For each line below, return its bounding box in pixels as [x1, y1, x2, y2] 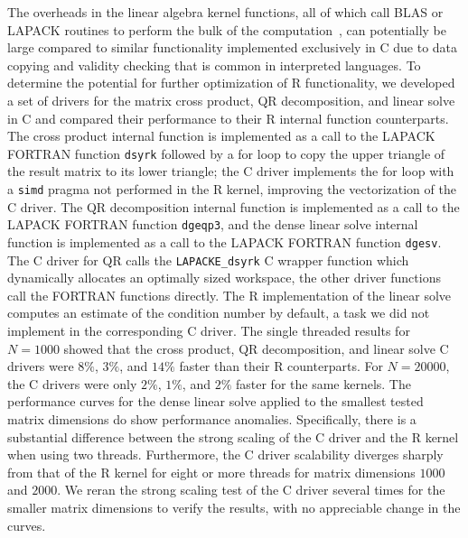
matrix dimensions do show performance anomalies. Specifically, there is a [7, 409, 417, 428]
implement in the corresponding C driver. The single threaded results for [7, 321, 410, 339]
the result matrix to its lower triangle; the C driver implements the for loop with [7, 162, 454, 181]
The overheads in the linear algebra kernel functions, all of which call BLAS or [7, 3, 444, 21]
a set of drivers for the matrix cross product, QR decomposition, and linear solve [7, 90, 455, 109]
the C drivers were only [7, 374, 137, 393]
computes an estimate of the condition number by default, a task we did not [7, 303, 430, 322]
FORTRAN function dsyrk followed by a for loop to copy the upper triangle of [7, 144, 445, 162]
